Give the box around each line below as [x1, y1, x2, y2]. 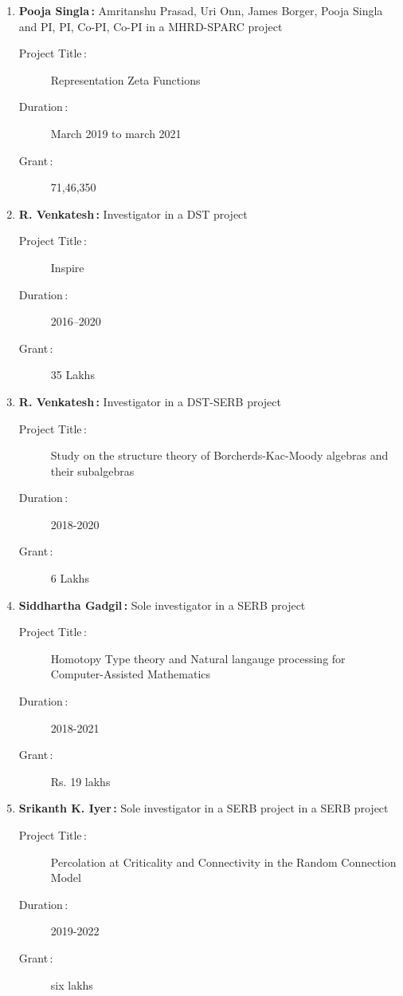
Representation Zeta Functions [50, 71, 201, 88]
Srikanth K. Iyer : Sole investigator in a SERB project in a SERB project [18, 800, 389, 816]
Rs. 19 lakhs [50, 773, 111, 789]
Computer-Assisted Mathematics [50, 666, 211, 682]
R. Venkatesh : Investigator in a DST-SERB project [18, 393, 281, 409]
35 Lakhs [50, 366, 95, 383]
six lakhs [50, 976, 93, 993]
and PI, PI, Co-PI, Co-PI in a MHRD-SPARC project [18, 18, 283, 34]
